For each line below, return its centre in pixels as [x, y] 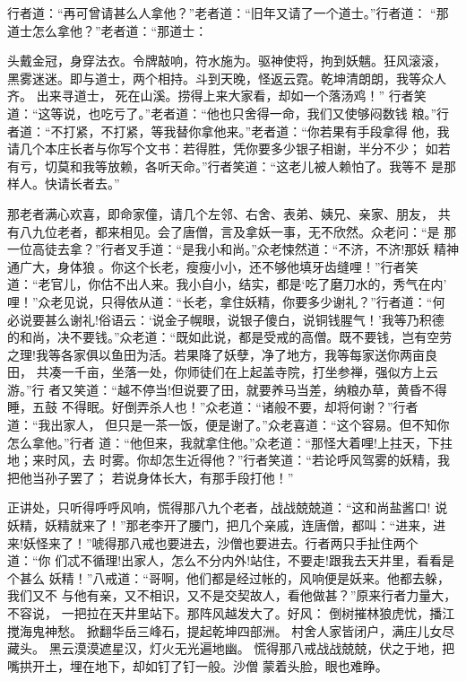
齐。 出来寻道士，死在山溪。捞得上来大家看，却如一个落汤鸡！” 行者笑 [217, 96]
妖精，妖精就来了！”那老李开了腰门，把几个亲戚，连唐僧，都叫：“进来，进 [227, 525]
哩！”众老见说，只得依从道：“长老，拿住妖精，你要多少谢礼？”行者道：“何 [226, 301]
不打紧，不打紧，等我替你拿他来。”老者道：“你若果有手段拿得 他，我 [250, 131]
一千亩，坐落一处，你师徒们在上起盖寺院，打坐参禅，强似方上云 [250, 372]
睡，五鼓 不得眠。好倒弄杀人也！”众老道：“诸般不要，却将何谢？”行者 [213, 407]
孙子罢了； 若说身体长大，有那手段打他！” [169, 477]
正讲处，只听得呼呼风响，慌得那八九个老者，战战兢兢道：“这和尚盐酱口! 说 [228, 507]
